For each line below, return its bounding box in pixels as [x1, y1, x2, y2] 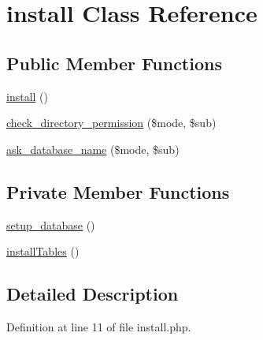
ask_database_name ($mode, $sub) [6, 140, 180, 157]
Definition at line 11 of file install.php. [6, 318, 191, 334]
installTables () [6, 243, 80, 260]
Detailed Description [6, 282, 179, 306]
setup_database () [6, 216, 95, 233]
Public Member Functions [6, 50, 222, 75]
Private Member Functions [6, 179, 230, 204]
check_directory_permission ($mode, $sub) [6, 114, 217, 131]
